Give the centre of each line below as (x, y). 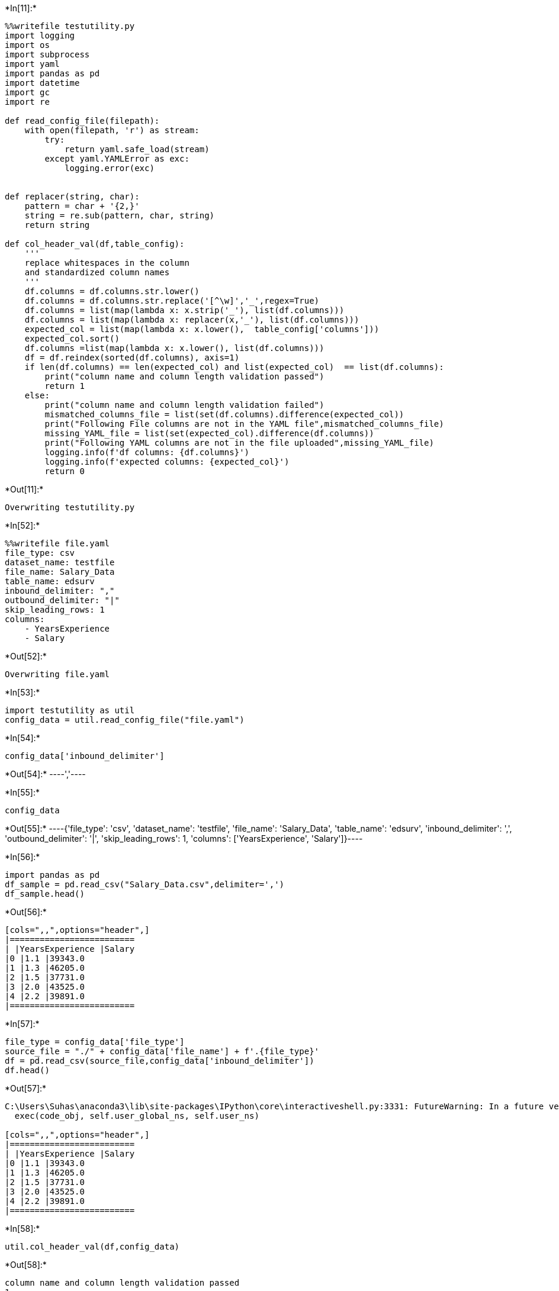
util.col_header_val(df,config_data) (92, 1247)
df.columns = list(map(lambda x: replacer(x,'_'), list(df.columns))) (192, 320)
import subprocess (47, 54)
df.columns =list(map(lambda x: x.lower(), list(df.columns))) (174, 348)
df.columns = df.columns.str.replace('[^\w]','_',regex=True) (172, 301)
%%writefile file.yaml (57, 543)
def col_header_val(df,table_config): (95, 244)
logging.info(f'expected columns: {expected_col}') (167, 462)
